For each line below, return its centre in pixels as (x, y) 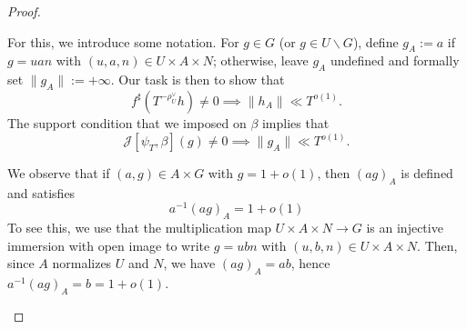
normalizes (82, 263)
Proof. (24, 11)
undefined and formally (395, 60)
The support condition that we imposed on (127, 122)
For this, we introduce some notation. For (123, 41)
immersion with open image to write (109, 245)
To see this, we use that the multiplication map (139, 228)
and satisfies (41, 192)
